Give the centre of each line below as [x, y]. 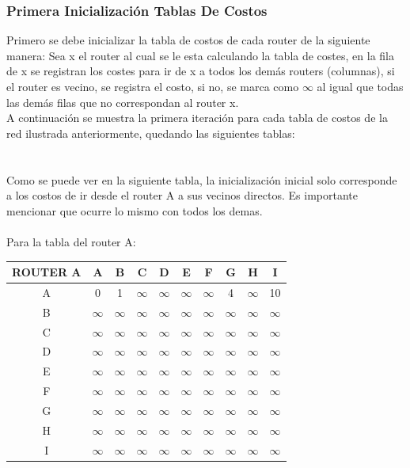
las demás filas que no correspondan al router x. [123, 102]
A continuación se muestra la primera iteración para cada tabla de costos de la [197, 118]
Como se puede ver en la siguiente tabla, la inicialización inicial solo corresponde [202, 179]
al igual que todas [360, 86]
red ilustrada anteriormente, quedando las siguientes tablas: [151, 133]
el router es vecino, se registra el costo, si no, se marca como [153, 86]
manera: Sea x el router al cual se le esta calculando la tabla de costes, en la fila [200, 55]
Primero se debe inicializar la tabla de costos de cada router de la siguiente [188, 40]
